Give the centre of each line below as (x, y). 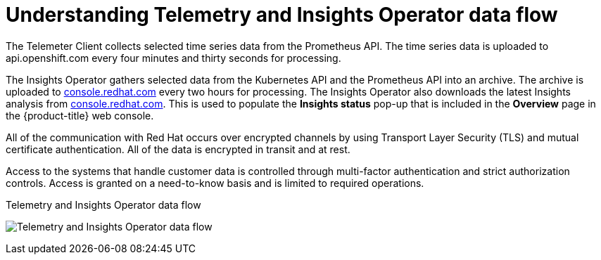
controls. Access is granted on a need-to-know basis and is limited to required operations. (215, 183)
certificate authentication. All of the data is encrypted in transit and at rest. (178, 149)
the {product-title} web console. (80, 115)
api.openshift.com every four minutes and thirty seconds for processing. (173, 58)
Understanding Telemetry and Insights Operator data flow (282, 15)
